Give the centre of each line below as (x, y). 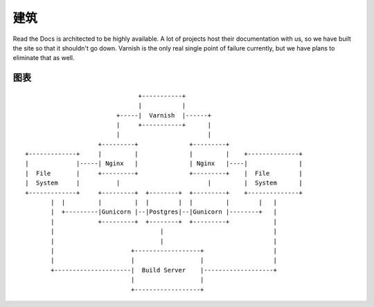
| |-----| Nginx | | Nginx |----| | (164, 164)
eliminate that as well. (44, 58)
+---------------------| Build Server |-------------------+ (164, 270)
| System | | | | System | (164, 183)
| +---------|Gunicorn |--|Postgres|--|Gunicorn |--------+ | (164, 212)
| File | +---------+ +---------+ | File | (164, 173)
